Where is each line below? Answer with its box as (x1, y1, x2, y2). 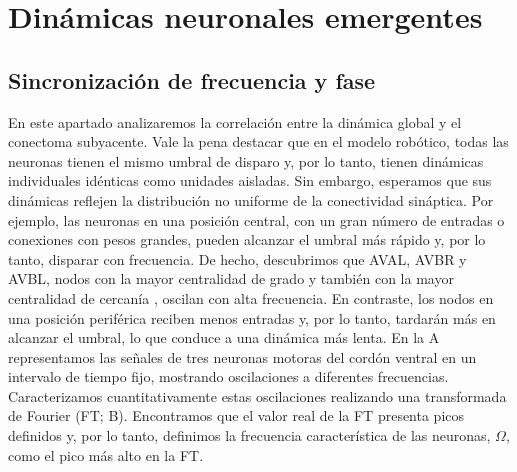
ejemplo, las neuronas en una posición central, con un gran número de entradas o (8, 209, 505, 230)
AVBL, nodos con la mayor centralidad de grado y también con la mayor (8, 268, 454, 289)
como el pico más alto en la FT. (8, 444, 204, 465)
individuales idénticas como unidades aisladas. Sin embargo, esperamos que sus (8, 170, 492, 191)
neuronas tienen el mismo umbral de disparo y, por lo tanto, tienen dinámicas (8, 150, 484, 171)
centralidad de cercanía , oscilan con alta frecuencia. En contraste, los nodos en (8, 287, 494, 308)
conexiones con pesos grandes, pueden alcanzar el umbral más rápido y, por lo (8, 229, 486, 250)
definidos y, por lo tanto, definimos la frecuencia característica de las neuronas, (8, 425, 491, 446)
